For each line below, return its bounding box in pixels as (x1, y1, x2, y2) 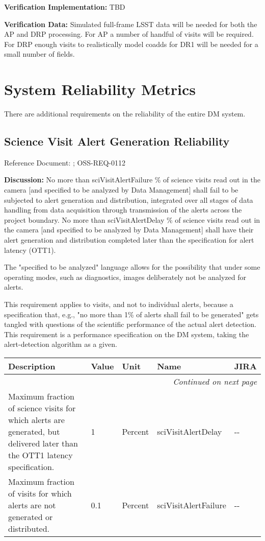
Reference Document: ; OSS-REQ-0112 (4, 157, 126, 168)
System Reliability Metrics (4, 79, 196, 100)
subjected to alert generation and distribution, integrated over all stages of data (4, 194, 253, 205)
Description (8, 360, 56, 372)
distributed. (8, 522, 50, 534)
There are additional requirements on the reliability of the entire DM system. (4, 108, 246, 119)
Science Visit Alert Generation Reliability (4, 133, 230, 149)
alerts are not (8, 499, 56, 511)
